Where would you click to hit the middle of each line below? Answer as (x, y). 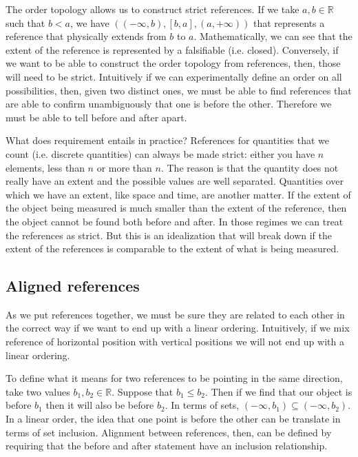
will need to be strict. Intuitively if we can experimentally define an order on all (174, 76)
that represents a (289, 22)
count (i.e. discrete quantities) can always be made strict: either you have (160, 153)
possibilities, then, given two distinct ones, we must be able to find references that (179, 90)
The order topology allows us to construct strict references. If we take (152, 9)
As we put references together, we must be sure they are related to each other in (175, 314)
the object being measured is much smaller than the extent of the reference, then (176, 208)
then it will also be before (100, 405)
